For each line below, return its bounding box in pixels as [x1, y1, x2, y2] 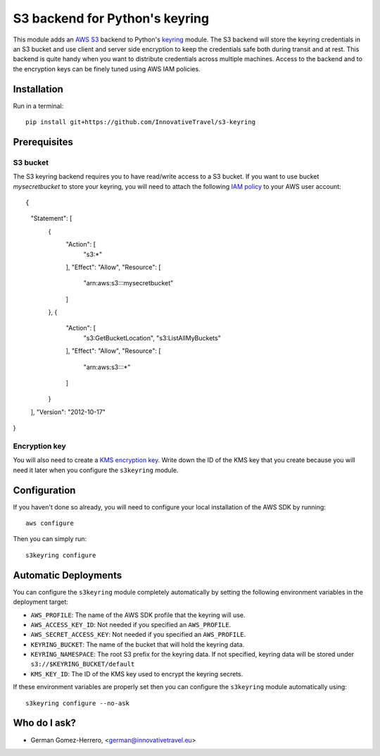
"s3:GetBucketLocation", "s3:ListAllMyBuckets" [83, 333, 221, 342]
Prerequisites [13, 136, 73, 148]
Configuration [13, 484, 76, 496]
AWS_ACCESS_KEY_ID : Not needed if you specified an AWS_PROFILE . [30, 620, 232, 628]
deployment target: [13, 597, 68, 606]
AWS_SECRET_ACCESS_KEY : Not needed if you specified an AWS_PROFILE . [30, 631, 246, 639]
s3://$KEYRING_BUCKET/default [30, 660, 135, 669]
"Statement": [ [30, 214, 72, 223]
